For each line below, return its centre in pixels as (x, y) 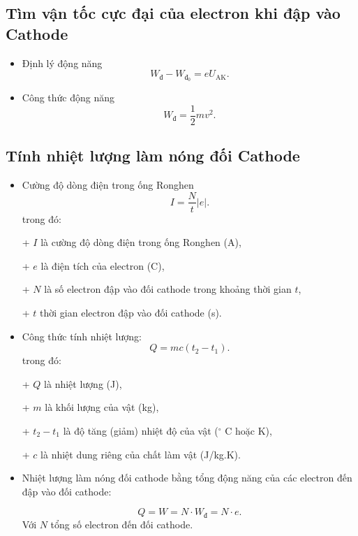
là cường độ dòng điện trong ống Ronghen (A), (141, 242)
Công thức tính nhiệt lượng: (82, 336)
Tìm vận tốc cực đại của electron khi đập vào (173, 13)
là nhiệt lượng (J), (83, 383)
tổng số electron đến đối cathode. (122, 524)
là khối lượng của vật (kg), (102, 407)
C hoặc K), (248, 430)
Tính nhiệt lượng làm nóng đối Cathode (153, 155)
